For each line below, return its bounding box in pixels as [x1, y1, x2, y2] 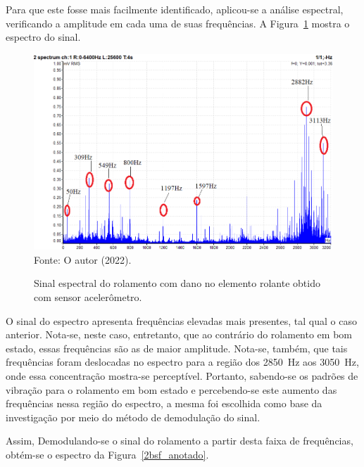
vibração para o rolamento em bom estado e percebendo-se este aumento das [6, 382, 337, 397]
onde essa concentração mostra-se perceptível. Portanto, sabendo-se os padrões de [6, 369, 358, 383]
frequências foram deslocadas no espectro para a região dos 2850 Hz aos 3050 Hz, [6, 354, 359, 369]
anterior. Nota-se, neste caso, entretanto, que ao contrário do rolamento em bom [6, 327, 352, 342]
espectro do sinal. [6, 30, 81, 44]
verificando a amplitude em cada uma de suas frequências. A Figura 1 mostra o [6, 15, 350, 30]
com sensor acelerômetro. [34, 290, 142, 305]
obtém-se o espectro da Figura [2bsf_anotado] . [6, 447, 209, 461]
